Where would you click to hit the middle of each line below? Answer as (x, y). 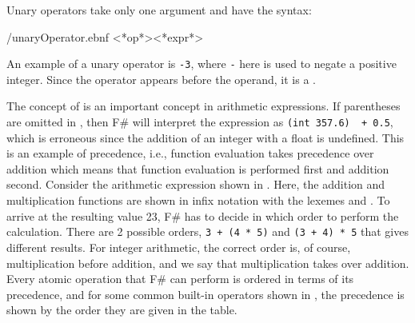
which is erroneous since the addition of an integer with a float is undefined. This (206, 137)
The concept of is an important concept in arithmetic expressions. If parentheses (204, 106)
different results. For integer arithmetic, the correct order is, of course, (179, 247)
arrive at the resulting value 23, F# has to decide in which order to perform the (203, 215)
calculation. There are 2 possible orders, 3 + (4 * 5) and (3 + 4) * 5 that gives (207, 231)
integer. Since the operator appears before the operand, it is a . (161, 79)
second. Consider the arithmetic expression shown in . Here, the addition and (196, 184)
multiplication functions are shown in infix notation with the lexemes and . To (198, 200)
